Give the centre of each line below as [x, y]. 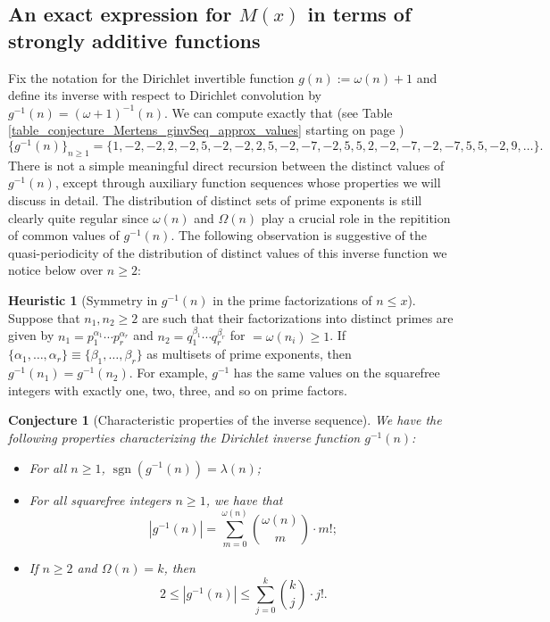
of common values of [64, 235]
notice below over [56, 270]
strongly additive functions [134, 40]
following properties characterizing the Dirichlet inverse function [184, 437]
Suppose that [44, 317]
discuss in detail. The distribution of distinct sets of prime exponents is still [215, 200]
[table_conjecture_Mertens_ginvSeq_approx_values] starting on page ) [206, 130]
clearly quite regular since [79, 217]
